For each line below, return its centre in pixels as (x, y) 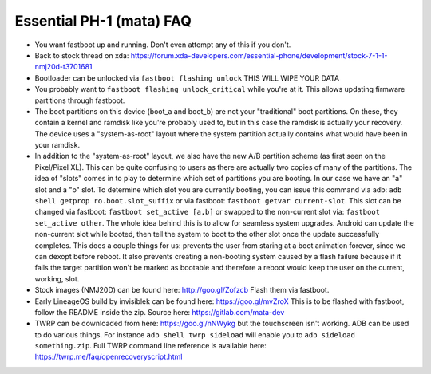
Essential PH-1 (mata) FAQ (103, 21)
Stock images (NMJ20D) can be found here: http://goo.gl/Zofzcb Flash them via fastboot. (182, 290)
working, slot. (57, 278)
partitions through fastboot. (80, 100)
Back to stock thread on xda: (82, 55)
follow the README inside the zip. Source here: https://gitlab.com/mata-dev (160, 312)
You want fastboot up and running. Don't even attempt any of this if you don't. (163, 45)
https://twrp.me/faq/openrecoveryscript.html (109, 357)
